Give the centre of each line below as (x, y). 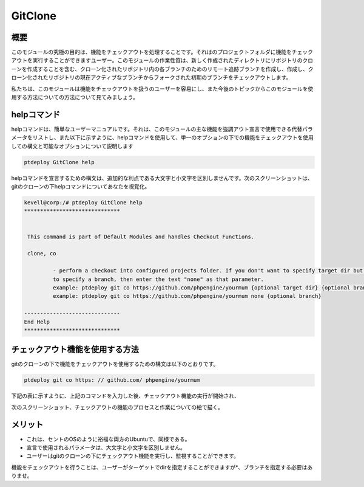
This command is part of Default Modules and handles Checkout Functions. (141, 237)
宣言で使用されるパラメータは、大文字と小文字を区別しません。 (106, 447)
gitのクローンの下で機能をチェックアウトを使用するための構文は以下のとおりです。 (115, 364)
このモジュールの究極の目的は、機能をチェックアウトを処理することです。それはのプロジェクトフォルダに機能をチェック (162, 52)
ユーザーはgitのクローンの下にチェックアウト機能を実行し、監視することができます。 (133, 456)
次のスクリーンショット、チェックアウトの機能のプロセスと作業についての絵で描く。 (117, 407)
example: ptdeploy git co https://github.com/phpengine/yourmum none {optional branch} (187, 296)
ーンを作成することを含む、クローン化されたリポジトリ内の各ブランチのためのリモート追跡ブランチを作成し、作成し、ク (162, 69)
